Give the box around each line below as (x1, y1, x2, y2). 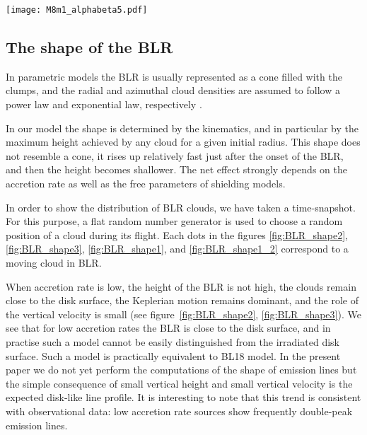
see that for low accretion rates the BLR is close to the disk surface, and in (6, 320, 331, 335)
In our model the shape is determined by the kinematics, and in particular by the (6, 120, 359, 135)
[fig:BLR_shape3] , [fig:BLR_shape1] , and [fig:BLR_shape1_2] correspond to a (6, 241, 349, 256)
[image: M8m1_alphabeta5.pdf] (6, 5, 148, 15)
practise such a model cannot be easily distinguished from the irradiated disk (6, 334, 339, 349)
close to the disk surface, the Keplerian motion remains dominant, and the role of (6, 293, 359, 308)
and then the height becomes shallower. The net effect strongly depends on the (6, 162, 347, 177)
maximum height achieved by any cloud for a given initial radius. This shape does (6, 134, 361, 149)
